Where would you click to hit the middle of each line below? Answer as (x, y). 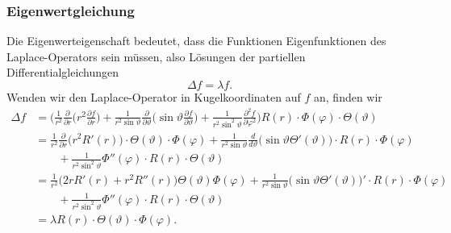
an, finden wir (348, 97)
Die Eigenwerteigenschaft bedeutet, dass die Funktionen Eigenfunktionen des (196, 41)
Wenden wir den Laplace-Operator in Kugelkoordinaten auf (154, 97)
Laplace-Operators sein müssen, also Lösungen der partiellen (156, 56)
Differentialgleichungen (63, 72)
